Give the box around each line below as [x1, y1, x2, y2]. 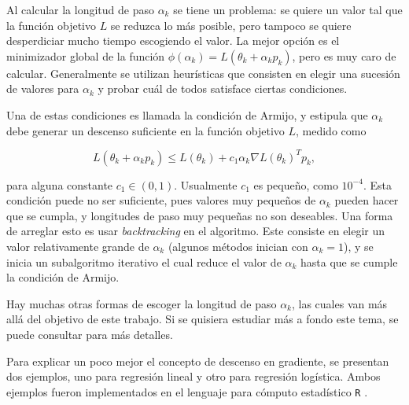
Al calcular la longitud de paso [6, 2, 154, 17]
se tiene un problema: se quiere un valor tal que [173, 2, 403, 17]
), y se [343, 238, 374, 255]
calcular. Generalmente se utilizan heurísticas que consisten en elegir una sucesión [6, 64, 400, 81]
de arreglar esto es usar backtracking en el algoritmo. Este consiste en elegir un [6, 223, 385, 239]
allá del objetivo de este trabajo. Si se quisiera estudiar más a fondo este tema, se [6, 311, 399, 327]
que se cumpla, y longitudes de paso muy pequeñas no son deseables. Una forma [6, 207, 393, 223]
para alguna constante [6, 176, 113, 193]
